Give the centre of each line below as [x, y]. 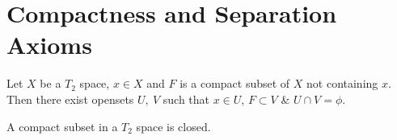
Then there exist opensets [70, 99]
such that [186, 99]
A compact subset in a [62, 126]
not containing [342, 83]
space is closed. [173, 126]
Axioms [49, 45]
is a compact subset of [235, 83]
